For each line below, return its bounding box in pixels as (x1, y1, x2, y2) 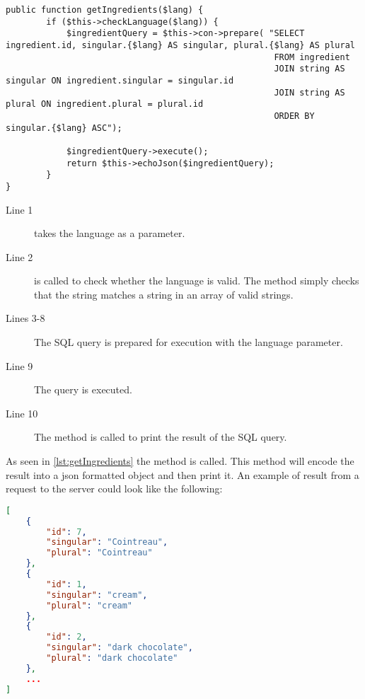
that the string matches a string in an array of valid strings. (34, 287, 294, 301)
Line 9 (6, 358, 33, 373)
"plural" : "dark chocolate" (46, 653, 178, 664)
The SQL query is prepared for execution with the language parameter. (34, 335, 343, 349)
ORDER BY (274, 110, 315, 121)
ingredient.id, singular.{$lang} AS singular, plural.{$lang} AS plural (6, 40, 355, 50)
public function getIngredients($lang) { (6, 5, 204, 15)
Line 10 (6, 405, 38, 420)
